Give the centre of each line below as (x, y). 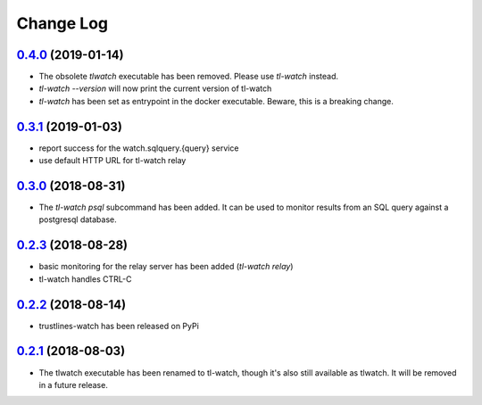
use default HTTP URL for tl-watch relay (112, 161)
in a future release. (74, 384)
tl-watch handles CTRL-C (85, 279)
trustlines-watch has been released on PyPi (119, 326)
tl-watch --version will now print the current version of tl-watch (155, 88)
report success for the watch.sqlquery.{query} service (139, 148)
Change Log (62, 23)
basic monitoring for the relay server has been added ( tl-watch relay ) (166, 267)
